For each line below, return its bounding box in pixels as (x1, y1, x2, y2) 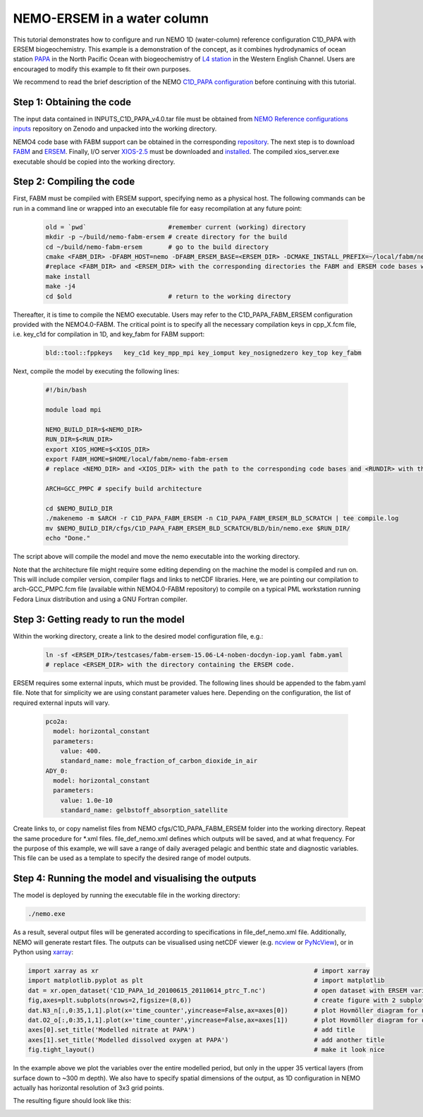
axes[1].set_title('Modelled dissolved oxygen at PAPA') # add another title (27, 1036, 385, 1044)
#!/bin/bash (45, 386, 87, 394)
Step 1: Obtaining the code (13, 96, 132, 108)
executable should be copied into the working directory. (13, 157, 176, 166)
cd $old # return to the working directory (45, 292, 291, 300)
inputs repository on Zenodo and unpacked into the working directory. (13, 124, 217, 133)
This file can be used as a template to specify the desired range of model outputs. (13, 854, 252, 862)
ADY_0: (45, 766, 68, 775)
